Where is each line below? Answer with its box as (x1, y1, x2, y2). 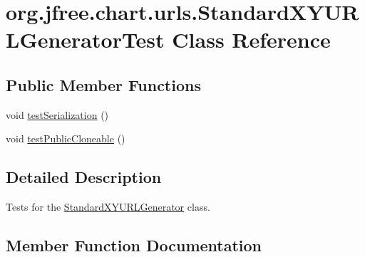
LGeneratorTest (6, 25, 165, 54)
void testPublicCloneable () (6, 131, 125, 146)
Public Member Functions (6, 73, 201, 95)
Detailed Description (6, 166, 162, 188)
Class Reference (172, 25, 331, 54)
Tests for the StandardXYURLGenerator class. (6, 199, 210, 214)
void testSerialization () (6, 107, 109, 122)
